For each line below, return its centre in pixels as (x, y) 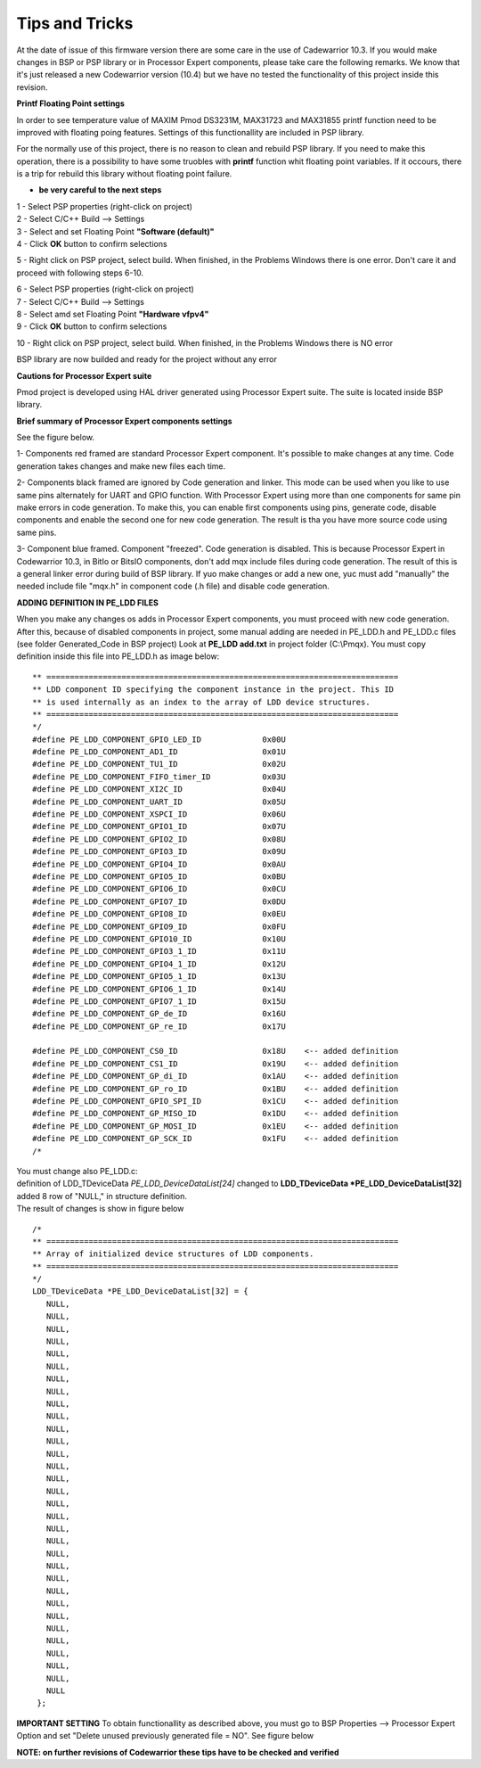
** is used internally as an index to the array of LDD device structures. (201, 702)
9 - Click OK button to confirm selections (92, 326)
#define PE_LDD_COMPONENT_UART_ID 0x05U (159, 802)
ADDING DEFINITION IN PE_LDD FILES (88, 603)
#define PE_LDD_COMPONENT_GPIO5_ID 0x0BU (159, 876)
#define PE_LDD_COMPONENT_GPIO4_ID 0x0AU (159, 864)
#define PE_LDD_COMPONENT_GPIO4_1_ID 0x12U (159, 964)
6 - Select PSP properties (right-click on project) (106, 289)
